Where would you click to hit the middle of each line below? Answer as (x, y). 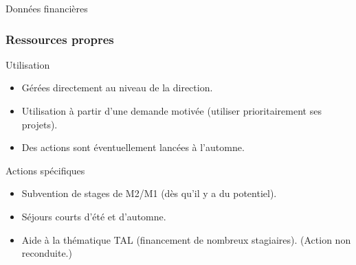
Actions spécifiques (45, 170)
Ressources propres (60, 39)
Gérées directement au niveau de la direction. (117, 88)
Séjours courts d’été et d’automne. (94, 216)
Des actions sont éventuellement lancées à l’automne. (133, 147)
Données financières (47, 8)
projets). (40, 124)
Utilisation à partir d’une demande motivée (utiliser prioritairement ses (171, 111)
